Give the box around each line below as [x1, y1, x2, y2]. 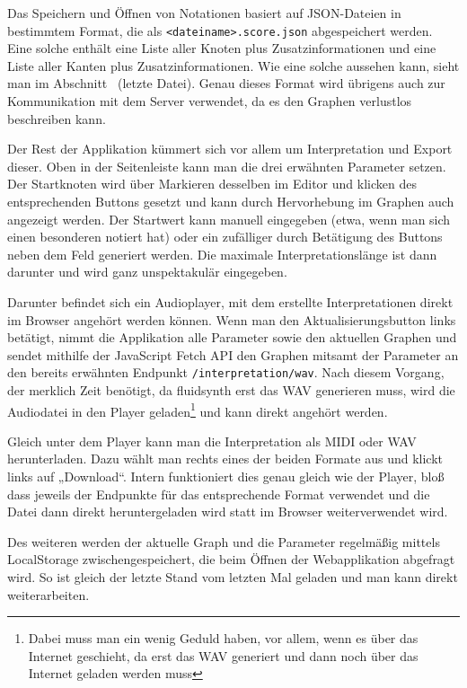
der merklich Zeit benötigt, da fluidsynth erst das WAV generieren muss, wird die [7, 381, 455, 399]
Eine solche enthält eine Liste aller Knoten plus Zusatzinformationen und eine [7, 39, 436, 57]
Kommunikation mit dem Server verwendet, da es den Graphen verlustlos [7, 92, 412, 110]
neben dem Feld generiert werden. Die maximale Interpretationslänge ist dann [7, 244, 437, 263]
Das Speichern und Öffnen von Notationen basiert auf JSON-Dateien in [7, 4, 401, 22]
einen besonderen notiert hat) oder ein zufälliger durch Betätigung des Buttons [7, 227, 443, 246]
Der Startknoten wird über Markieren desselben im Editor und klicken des [7, 174, 417, 193]
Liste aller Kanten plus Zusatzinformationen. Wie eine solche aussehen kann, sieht [7, 56, 460, 75]
